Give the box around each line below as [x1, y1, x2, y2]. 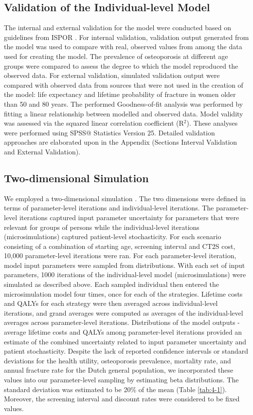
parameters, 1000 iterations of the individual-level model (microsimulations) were [4, 269, 246, 280]
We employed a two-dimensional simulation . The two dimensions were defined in [4, 193, 246, 203]
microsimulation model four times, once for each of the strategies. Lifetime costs [4, 288, 243, 299]
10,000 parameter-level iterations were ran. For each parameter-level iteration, [4, 250, 236, 261]
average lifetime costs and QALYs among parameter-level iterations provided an [4, 327, 242, 337]
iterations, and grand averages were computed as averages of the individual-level [4, 307, 243, 318]
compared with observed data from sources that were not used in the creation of [4, 79, 243, 90]
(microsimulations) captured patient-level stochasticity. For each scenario [4, 231, 221, 242]
